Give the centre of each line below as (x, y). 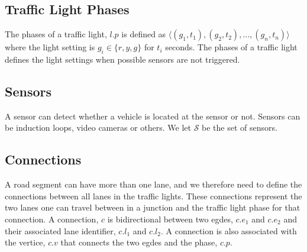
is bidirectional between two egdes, (170, 219)
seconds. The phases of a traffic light (231, 47)
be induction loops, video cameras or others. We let (98, 127)
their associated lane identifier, (60, 230)
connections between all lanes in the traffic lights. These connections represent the (153, 196)
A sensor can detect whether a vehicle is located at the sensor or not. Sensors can (153, 116)
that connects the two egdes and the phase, (139, 242)
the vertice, (25, 242)
